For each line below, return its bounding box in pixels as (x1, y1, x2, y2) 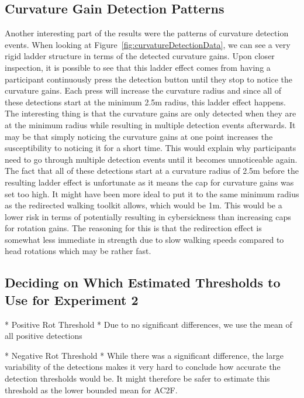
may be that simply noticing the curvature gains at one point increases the (5, 130, 273, 142)
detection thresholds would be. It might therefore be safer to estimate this (5, 372, 270, 385)
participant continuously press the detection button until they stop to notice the (5, 73, 292, 85)
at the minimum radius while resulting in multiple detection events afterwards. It (5, 118, 296, 131)
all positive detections (5, 330, 82, 342)
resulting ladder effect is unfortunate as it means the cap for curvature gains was (5, 176, 294, 188)
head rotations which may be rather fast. (5, 245, 151, 257)
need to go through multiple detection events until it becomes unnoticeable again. (5, 153, 298, 165)
